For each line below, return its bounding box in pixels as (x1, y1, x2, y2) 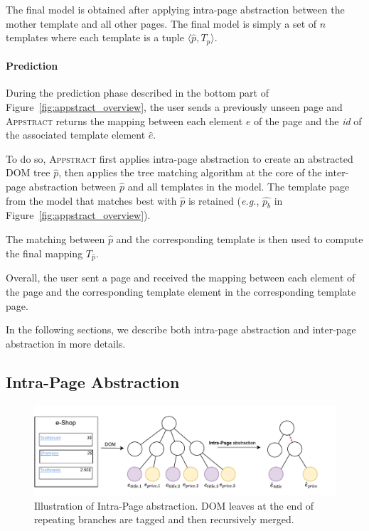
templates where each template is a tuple (6, 30, 184, 45)
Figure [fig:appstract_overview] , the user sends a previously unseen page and (6, 100, 343, 114)
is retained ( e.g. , (188, 193, 260, 208)
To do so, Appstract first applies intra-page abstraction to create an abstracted (6, 151, 353, 166)
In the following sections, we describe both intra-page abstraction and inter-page (6, 322, 356, 337)
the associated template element (6, 127, 146, 142)
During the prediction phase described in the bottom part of (6, 85, 269, 100)
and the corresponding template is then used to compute (116, 231, 363, 246)
